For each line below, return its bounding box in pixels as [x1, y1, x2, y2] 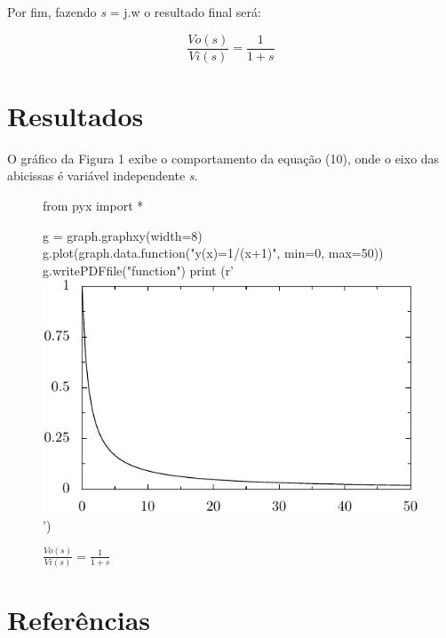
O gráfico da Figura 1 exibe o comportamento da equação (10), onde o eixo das [7, 148, 440, 167]
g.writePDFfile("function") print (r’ [43, 260, 235, 279]
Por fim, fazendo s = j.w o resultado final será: [7, 3, 261, 20]
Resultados [7, 97, 144, 133]
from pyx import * [43, 195, 144, 214]
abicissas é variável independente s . [7, 166, 198, 185]
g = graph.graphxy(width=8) [43, 226, 203, 244]
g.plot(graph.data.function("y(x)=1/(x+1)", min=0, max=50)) [43, 243, 384, 262]
